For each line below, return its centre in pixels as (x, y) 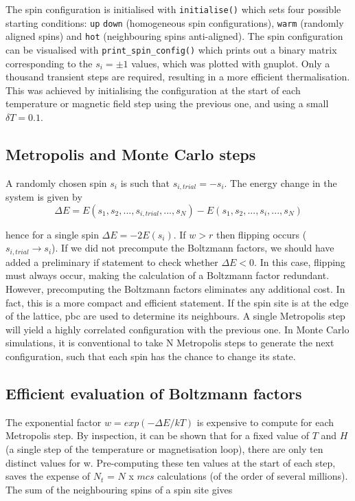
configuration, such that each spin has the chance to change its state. (151, 356)
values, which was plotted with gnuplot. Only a (231, 63)
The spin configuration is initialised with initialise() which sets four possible (173, 9)
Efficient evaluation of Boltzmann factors (154, 393)
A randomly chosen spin (56, 182)
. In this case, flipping (300, 261)
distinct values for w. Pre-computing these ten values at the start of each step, (171, 462)
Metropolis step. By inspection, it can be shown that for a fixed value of (157, 435)
